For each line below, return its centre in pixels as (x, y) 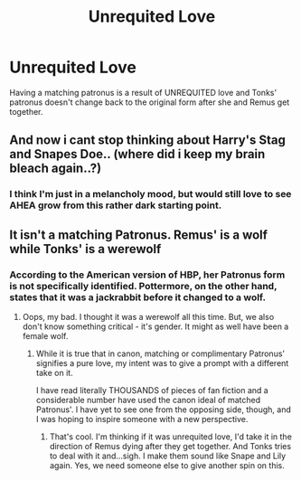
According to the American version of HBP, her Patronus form (147, 275)
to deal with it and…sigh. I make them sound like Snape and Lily (168, 456)
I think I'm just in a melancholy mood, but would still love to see (150, 194)
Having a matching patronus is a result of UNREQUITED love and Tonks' (143, 92)
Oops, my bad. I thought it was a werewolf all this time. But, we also (148, 316)
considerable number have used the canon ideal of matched (148, 400)
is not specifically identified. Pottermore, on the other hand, (143, 286)
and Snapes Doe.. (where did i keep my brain (137, 154)
